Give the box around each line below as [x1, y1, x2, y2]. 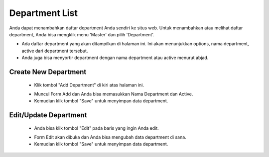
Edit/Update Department [9, 111, 87, 119]
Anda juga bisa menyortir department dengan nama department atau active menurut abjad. [21, 55, 209, 61]
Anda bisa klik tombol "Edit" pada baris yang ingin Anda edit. [34, 125, 159, 131]
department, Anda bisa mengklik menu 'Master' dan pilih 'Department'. [9, 31, 154, 37]
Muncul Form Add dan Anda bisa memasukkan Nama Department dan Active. [34, 91, 193, 97]
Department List [9, 7, 78, 18]
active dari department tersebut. [21, 48, 88, 54]
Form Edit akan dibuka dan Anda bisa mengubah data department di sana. [34, 134, 186, 140]
